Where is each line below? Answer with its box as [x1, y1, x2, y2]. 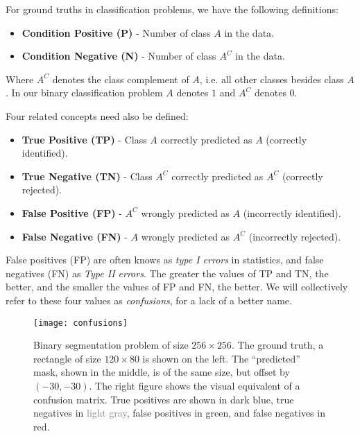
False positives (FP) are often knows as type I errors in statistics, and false [6, 252, 324, 267]
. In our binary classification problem [6, 85, 163, 100]
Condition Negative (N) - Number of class [22, 49, 216, 63]
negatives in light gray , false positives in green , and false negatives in [33, 406, 325, 420]
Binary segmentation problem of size [33, 338, 189, 352]
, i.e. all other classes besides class [199, 71, 344, 86]
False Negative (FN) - [22, 229, 128, 243]
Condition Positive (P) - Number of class [22, 25, 211, 40]
